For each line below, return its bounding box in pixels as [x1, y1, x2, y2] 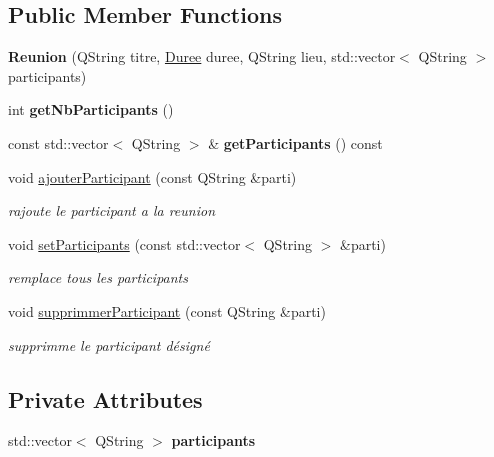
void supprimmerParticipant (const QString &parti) [8, 300, 326, 321]
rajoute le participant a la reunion [8, 200, 216, 221]
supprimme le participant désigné [8, 334, 210, 355]
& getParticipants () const [208, 132, 383, 153]
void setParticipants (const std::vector [8, 233, 241, 254]
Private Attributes [8, 383, 203, 414]
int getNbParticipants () [8, 99, 174, 120]
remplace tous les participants [8, 267, 188, 288]
